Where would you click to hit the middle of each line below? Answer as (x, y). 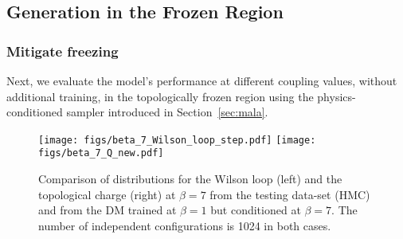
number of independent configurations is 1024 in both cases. (185, 225)
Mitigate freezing (63, 51)
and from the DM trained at (108, 210)
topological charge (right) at (107, 194)
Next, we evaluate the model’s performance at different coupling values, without (202, 80)
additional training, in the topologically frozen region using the (160, 96)
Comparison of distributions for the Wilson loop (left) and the (190, 179)
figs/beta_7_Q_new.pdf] (101, 153)
